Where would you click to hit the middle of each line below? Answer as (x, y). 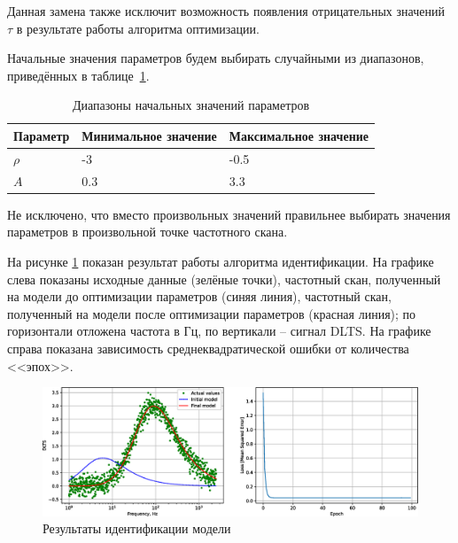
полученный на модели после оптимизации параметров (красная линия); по (212, 313)
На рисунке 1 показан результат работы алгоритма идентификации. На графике (221, 261)
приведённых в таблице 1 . (78, 75)
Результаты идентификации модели (137, 528)
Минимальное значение (149, 135)
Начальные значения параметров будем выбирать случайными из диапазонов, (216, 58)
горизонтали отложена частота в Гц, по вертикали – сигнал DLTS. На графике (219, 331)
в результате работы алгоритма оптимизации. (138, 28)
